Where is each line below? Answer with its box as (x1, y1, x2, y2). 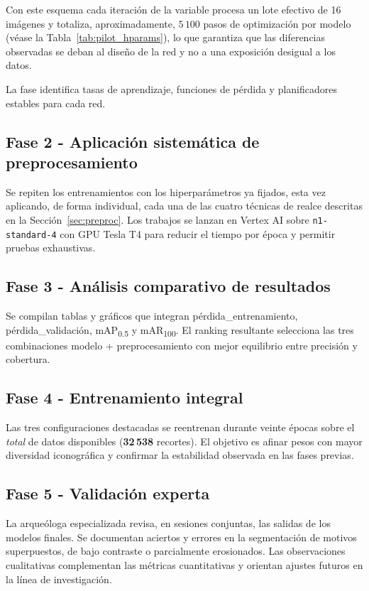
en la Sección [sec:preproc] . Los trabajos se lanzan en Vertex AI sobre (6, 212, 309, 227)
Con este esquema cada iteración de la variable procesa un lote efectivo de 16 (6, 2, 341, 16)
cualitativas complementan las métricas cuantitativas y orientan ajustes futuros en (6, 557, 363, 572)
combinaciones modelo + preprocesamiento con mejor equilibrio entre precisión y (6, 337, 358, 352)
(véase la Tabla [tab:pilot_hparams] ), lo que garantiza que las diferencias (6, 30, 326, 45)
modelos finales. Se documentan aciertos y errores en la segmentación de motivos (6, 529, 357, 544)
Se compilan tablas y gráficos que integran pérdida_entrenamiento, (6, 308, 298, 323)
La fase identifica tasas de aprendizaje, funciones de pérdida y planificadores (6, 81, 337, 96)
